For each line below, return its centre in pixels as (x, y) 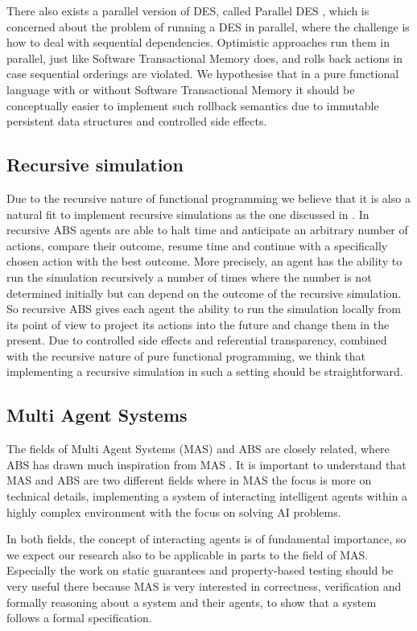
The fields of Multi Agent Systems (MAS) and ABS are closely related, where (198, 449)
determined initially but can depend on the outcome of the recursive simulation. (204, 293)
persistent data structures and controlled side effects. (137, 121)
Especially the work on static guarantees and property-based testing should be (200, 570)
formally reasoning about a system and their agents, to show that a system (192, 602)
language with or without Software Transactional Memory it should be (181, 89)
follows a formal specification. (79, 618)
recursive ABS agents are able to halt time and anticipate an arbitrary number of (207, 230)
